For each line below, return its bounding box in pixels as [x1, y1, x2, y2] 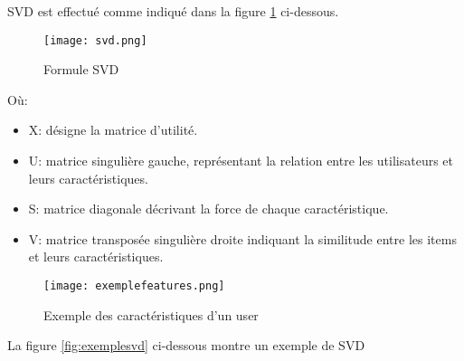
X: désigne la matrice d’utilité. [28, 120, 198, 139]
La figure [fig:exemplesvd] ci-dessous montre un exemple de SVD [7, 336, 365, 355]
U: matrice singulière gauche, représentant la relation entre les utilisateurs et [28, 151, 454, 170]
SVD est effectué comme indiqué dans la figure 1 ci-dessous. [7, 2, 339, 20]
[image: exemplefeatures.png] [43, 280, 225, 292]
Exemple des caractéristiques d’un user [43, 305, 259, 324]
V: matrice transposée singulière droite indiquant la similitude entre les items [28, 229, 457, 248]
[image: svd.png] [43, 33, 147, 47]
